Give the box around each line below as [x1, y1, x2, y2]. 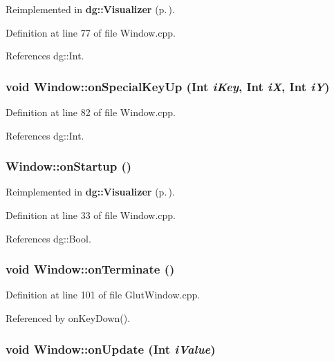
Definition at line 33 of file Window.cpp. [6, 208, 176, 222]
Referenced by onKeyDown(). [6, 311, 131, 325]
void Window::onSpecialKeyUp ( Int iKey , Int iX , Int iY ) [6, 77, 330, 95]
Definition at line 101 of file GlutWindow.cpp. [6, 287, 201, 302]
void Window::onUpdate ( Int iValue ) [6, 340, 216, 357]
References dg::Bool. [6, 231, 91, 245]
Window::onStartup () [6, 158, 132, 175]
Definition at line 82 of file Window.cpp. [6, 105, 176, 119]
